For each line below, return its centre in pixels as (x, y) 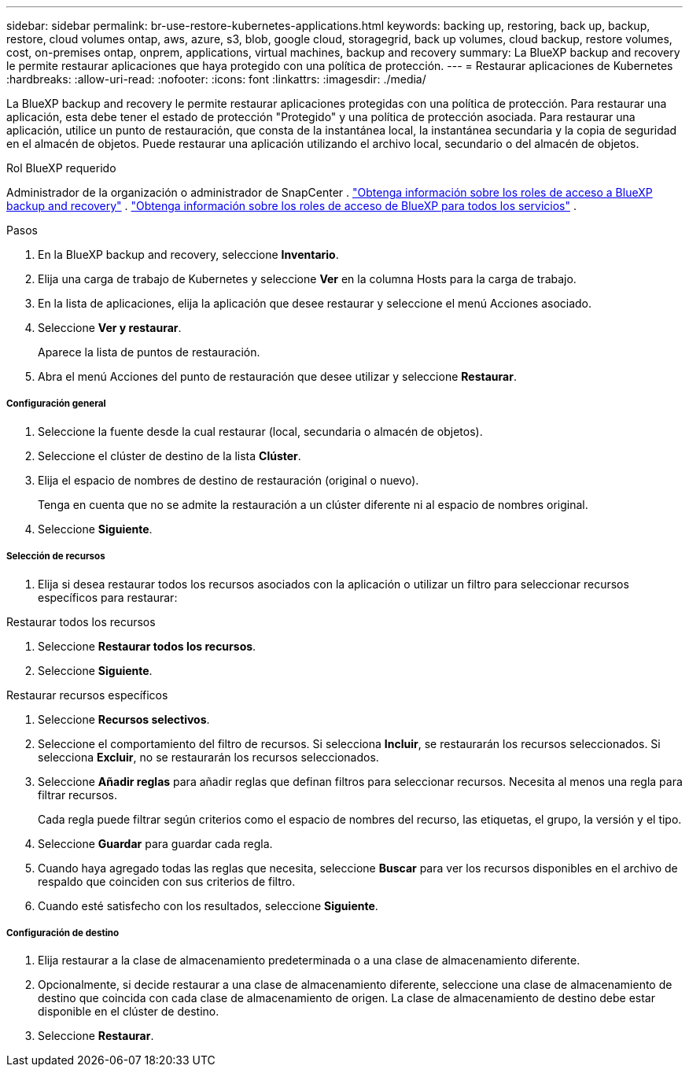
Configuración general (56, 404)
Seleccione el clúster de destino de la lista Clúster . (169, 455)
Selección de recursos (56, 557)
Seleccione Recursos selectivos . (124, 719)
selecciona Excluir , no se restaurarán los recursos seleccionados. (208, 757)
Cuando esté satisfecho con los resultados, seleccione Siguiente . (208, 905)
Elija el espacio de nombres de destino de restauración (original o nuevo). (228, 480)
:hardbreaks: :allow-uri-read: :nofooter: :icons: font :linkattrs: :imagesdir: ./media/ (216, 79)
